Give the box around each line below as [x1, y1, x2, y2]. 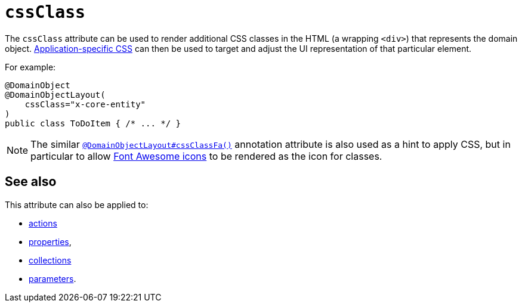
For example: [5, 61, 56, 72]
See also [5, 174, 57, 190]
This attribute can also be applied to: [5, 199, 149, 210]
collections [29, 255, 72, 265]
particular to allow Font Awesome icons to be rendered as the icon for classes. [30, 150, 382, 162]
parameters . [29, 273, 76, 284]
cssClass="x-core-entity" [24, 99, 146, 109]
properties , [29, 236, 72, 247]
